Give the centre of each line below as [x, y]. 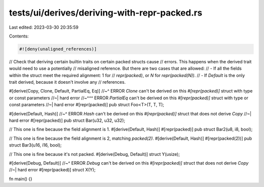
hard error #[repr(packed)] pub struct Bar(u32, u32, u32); [67, 121]
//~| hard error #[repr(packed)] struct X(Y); [52, 170]
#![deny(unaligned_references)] [58, 49]
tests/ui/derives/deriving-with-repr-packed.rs [106, 13]
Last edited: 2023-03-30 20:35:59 [44, 27]
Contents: [19, 36]
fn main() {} [21, 179]
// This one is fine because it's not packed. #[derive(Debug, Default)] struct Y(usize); [95, 154]
